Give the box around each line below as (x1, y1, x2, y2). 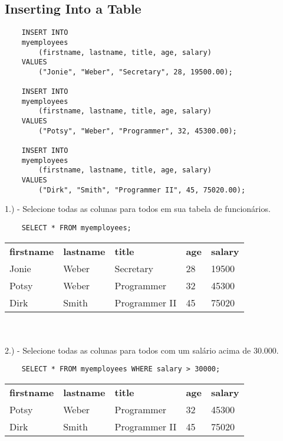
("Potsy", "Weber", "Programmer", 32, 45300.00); (38, 126, 237, 135)
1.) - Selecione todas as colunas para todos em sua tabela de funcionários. (5, 202, 271, 215)
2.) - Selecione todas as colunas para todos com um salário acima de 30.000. (5, 344, 279, 356)
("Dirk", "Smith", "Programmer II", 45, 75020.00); (38, 185, 246, 194)
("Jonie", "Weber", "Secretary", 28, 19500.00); (38, 67, 233, 76)
